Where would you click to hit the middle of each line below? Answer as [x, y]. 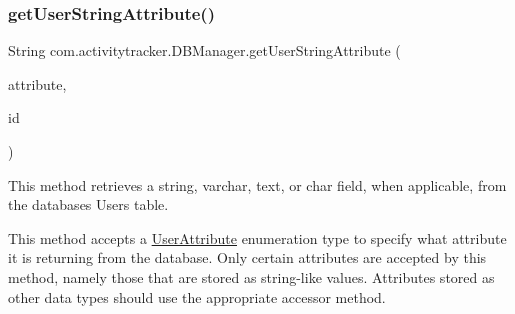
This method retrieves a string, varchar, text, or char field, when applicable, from [257, 184]
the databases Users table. [88, 204]
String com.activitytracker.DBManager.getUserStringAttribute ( [204, 50]
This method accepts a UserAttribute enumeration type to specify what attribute [257, 237]
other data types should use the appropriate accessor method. [197, 296]
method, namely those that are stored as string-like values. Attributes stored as [251, 276]
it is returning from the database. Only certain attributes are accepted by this [247, 257]
